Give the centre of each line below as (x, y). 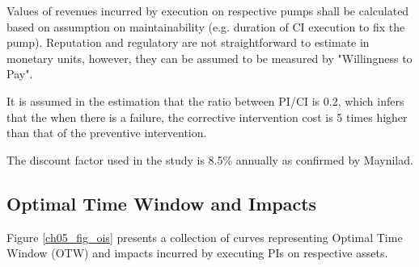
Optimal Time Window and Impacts (162, 203)
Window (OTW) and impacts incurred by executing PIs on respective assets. (197, 253)
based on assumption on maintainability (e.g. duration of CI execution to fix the (206, 26)
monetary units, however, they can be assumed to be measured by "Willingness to (209, 58)
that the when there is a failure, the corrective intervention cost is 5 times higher (207, 117)
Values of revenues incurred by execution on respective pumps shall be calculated (208, 10)
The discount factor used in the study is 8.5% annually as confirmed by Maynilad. (210, 159)
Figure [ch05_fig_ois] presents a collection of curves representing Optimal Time (205, 237)
